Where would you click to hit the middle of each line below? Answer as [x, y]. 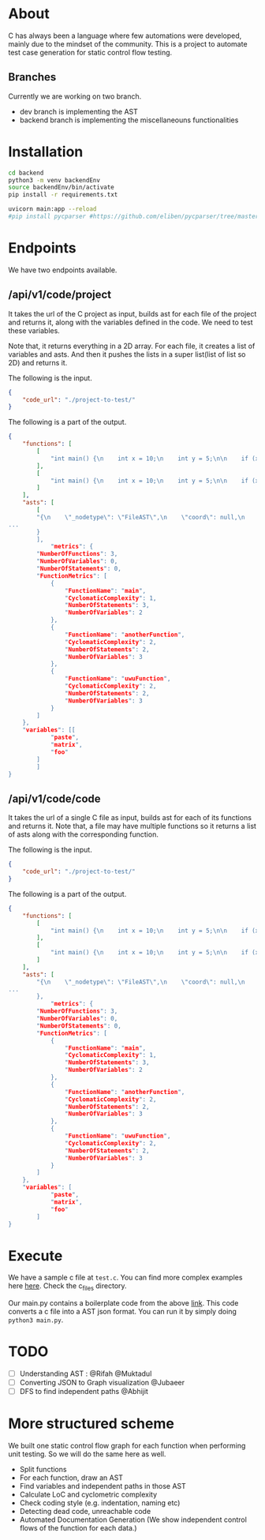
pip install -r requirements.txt [63, 195]
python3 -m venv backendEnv [54, 180]
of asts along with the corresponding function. [84, 834]
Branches [32, 77]
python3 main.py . [36, 1320]
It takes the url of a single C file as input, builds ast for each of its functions [130, 818]
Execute [35, 1255]
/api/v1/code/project [60, 295]
